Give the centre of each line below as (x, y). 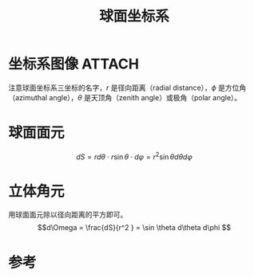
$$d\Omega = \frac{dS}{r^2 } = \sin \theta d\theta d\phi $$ (134, 228)
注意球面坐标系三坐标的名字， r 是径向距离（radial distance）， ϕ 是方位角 (127, 88)
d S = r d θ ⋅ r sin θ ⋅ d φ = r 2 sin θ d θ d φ (134, 156)
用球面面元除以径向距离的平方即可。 (68, 215)
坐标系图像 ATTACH (74, 64)
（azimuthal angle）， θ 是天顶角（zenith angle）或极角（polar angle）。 (125, 97)
